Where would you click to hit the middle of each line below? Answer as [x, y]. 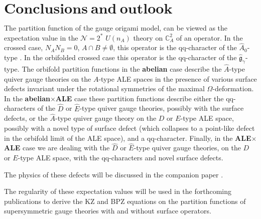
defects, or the [26, 118]
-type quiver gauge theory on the [106, 118]
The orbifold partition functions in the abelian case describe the [122, 68]
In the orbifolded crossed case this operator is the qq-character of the [130, 57]
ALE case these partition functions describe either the [140, 98]
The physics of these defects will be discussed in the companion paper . [114, 174]
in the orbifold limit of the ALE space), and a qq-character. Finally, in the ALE [128, 138]
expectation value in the [41, 37]
